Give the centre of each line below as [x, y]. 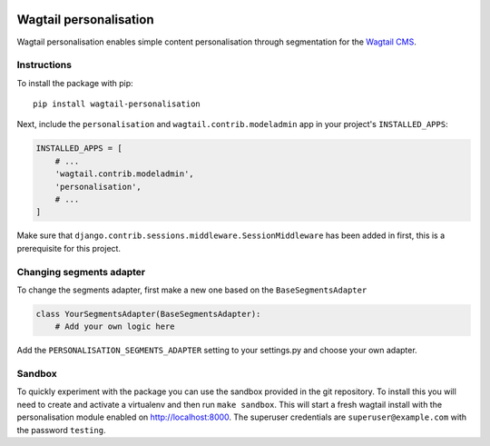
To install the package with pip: [75, 83]
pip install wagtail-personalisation [117, 104]
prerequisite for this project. [69, 248]
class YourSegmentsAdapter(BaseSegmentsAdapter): [148, 314]
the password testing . [61, 430]
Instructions [44, 65]
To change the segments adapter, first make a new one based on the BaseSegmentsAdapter [192, 290]
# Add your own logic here [115, 327]
